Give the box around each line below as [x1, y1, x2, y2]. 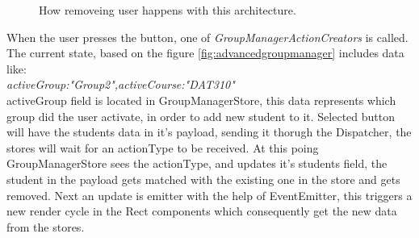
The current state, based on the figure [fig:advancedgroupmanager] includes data [6, 44, 404, 61]
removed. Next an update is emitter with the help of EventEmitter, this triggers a [6, 186, 413, 203]
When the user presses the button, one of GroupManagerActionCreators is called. [6, 28, 409, 45]
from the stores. [6, 218, 85, 235]
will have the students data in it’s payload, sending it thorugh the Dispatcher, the [6, 123, 412, 140]
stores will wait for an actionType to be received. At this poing [6, 139, 319, 156]
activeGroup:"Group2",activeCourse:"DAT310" [6, 76, 235, 93]
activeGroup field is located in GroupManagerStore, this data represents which [6, 91, 396, 108]
